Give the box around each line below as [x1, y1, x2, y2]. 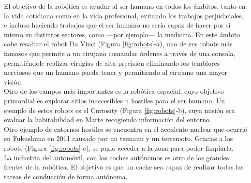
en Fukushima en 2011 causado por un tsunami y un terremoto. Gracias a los [4, 133, 233, 143]
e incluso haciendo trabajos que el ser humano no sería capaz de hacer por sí [4, 20, 231, 30]
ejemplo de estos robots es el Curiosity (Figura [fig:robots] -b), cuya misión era [4, 105, 235, 115]
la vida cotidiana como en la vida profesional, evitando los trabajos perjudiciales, [4, 10, 244, 20]
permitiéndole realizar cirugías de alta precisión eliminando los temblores [4, 57, 220, 68]
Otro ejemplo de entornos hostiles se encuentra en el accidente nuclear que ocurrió [4, 124, 248, 134]
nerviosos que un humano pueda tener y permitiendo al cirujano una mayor [4, 67, 227, 77]
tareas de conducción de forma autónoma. [4, 171, 128, 181]
